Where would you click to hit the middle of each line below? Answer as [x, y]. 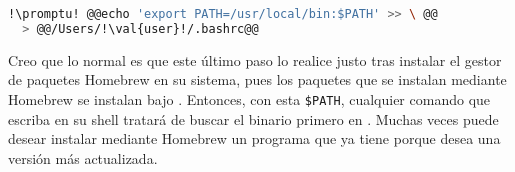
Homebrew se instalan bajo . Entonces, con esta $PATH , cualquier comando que [249, 98]
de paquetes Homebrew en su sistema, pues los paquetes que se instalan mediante [257, 79]
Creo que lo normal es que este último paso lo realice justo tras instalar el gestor [255, 59]
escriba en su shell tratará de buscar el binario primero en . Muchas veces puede [253, 118]
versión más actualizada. [83, 157]
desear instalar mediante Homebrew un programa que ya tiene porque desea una [254, 138]
